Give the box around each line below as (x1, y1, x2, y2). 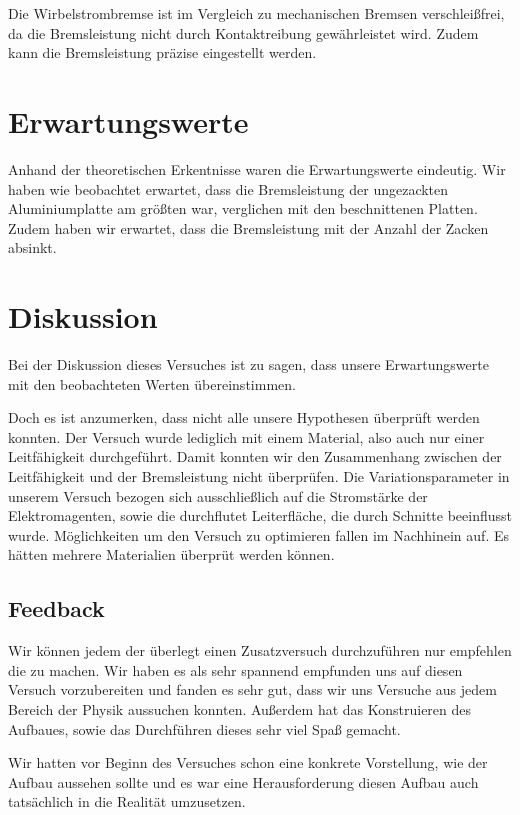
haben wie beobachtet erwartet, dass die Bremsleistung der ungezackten (8, 178, 449, 199)
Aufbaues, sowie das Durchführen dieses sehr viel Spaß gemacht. (8, 718, 401, 739)
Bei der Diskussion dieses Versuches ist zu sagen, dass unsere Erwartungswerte (8, 354, 489, 374)
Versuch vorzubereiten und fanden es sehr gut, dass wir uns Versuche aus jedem (8, 679, 497, 700)
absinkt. (8, 237, 57, 258)
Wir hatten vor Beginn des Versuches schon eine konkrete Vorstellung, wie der (8, 752, 488, 773)
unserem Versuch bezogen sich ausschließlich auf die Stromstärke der (8, 485, 428, 506)
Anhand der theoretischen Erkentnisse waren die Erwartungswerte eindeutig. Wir (8, 158, 506, 179)
